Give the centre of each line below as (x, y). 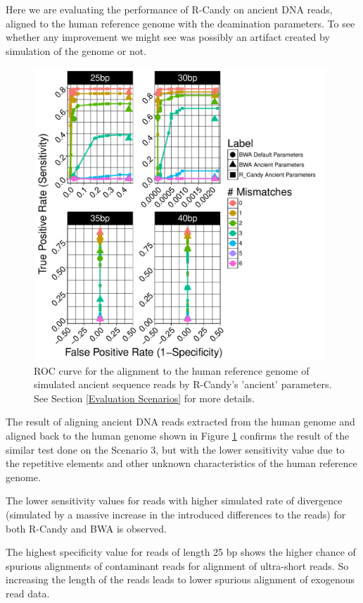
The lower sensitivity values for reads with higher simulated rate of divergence (174, 501)
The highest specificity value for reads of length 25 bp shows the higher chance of (181, 552)
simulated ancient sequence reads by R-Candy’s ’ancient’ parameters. (183, 384)
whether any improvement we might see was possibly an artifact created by (168, 37)
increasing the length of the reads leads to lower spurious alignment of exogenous (180, 579)
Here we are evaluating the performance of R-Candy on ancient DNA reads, (169, 9)
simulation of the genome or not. (76, 50)
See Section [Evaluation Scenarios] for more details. (144, 398)
